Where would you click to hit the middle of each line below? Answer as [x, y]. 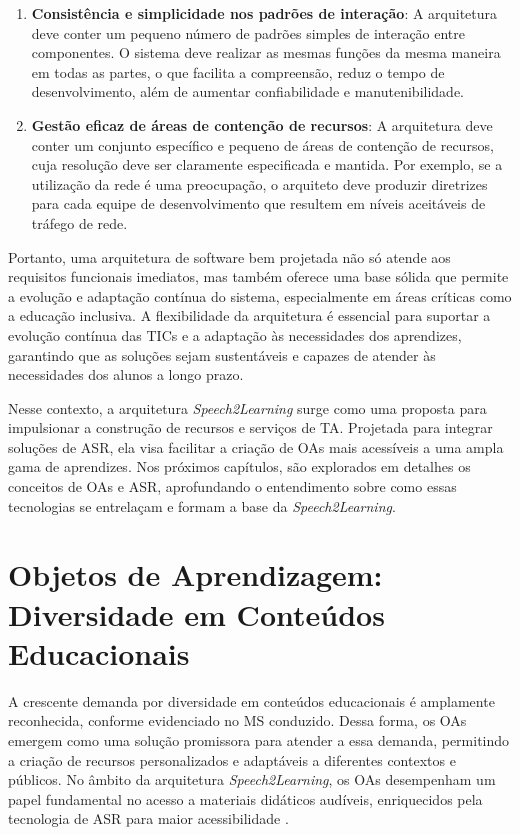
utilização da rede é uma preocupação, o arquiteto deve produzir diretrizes [259, 183]
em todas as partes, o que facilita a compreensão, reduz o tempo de [238, 71]
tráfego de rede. [79, 222]
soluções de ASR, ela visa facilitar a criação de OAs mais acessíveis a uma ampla [256, 446]
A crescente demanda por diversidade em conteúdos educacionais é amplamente [251, 700]
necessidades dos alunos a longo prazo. [126, 374]
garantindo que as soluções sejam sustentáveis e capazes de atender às [222, 354]
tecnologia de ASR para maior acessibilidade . [148, 818]
